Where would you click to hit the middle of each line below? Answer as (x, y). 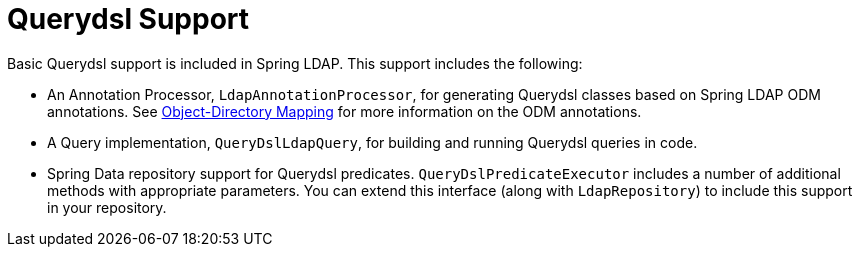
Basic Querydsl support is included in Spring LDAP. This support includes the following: (295, 63)
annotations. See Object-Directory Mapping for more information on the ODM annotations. (344, 111)
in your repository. (107, 207)
